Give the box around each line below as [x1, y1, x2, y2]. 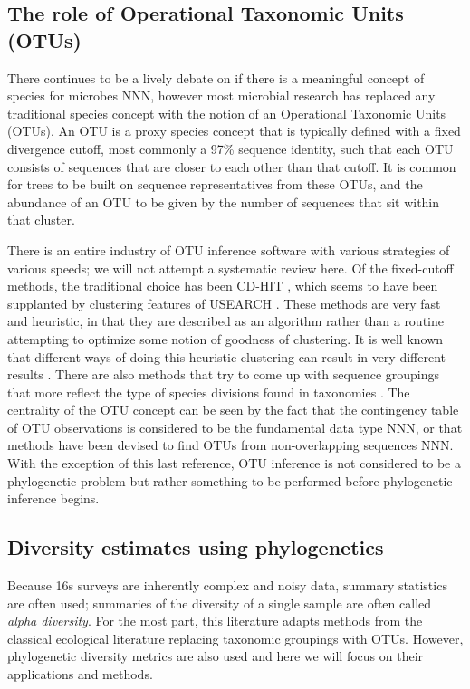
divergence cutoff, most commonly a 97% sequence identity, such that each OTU [7, 139, 454, 158]
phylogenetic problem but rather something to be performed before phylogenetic [7, 471, 453, 490]
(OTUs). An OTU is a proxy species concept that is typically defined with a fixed [7, 121, 461, 140]
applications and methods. [7, 665, 153, 684]
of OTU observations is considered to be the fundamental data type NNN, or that [7, 417, 463, 436]
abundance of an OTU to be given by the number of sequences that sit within [7, 192, 440, 211]
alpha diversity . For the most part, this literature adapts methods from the [7, 611, 423, 630]
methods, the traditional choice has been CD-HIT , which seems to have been [7, 276, 438, 295]
